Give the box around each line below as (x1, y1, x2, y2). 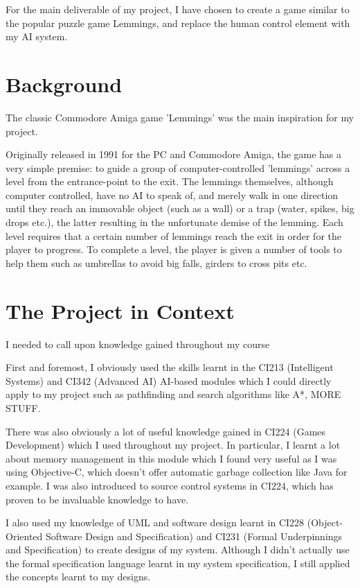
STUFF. (6, 400, 41, 415)
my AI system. (6, 29, 68, 44)
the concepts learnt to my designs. (6, 569, 151, 584)
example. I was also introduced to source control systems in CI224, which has (6, 478, 334, 492)
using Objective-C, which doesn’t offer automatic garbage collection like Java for (6, 465, 348, 479)
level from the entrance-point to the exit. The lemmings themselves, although (6, 174, 334, 189)
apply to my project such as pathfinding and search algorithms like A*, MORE (6, 387, 341, 401)
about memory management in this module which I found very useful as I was (6, 451, 337, 465)
